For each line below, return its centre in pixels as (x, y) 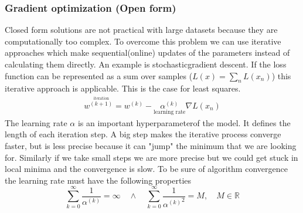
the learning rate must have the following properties (98, 180)
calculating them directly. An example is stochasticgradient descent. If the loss (146, 64)
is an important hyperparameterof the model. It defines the (184, 122)
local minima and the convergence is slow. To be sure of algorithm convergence (146, 169)
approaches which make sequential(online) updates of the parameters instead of (147, 53)
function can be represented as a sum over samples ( (99, 75)
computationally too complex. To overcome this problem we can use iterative (143, 41)
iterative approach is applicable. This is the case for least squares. (123, 88)
